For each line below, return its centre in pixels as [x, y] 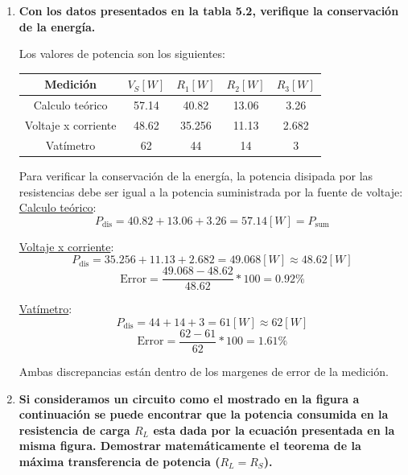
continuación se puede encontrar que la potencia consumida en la [204, 414]
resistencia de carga [74, 430]
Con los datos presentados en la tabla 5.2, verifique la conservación [209, 10]
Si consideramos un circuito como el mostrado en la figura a [189, 398]
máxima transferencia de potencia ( [120, 461]
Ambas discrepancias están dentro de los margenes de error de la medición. [204, 371]
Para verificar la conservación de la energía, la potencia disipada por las [196, 175]
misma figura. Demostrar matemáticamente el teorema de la [190, 446]
